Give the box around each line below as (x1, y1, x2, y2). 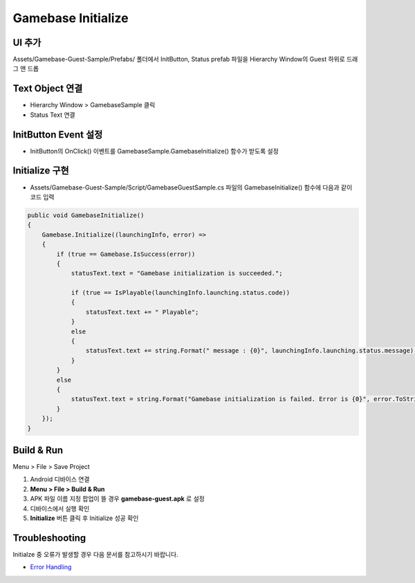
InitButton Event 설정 (12, 129, 103, 140)
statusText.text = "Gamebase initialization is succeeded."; (71, 270, 283, 277)
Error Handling (30, 563, 72, 571)
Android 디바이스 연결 (30, 475, 90, 483)
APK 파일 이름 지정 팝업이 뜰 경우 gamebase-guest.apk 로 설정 (30, 494, 205, 503)
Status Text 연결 (30, 111, 75, 119)
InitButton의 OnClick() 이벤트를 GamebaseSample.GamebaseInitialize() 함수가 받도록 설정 (30, 147, 279, 155)
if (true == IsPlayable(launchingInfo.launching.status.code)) (71, 289, 290, 297)
